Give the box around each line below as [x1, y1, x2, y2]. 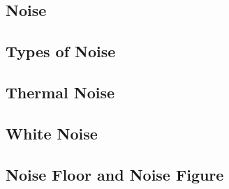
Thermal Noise [6, 81, 115, 103]
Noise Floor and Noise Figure [6, 163, 224, 185]
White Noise [6, 122, 98, 144]
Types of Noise [6, 40, 116, 62]
